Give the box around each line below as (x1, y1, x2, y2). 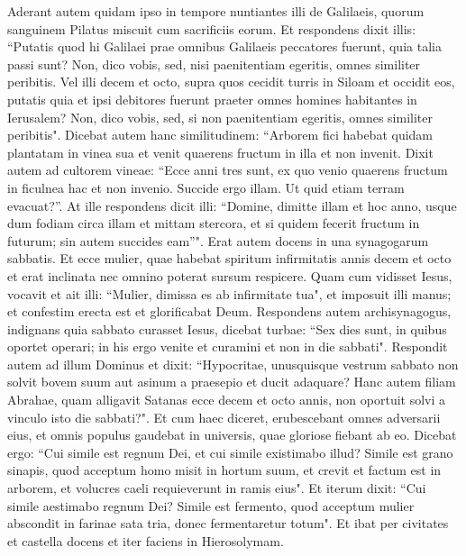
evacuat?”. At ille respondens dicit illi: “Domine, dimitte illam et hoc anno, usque (7, 196, 457, 214)
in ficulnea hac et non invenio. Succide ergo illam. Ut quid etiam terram (7, 178, 405, 196)
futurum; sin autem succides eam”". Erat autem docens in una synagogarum (7, 231, 429, 250)
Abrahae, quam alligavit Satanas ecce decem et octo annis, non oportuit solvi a (7, 390, 446, 409)
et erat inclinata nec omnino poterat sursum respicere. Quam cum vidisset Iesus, (7, 266, 452, 285)
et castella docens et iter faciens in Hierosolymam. (7, 531, 284, 550)
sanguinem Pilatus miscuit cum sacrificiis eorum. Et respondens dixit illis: (7, 19, 416, 38)
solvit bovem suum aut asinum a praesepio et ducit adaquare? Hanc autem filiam (7, 372, 456, 391)
